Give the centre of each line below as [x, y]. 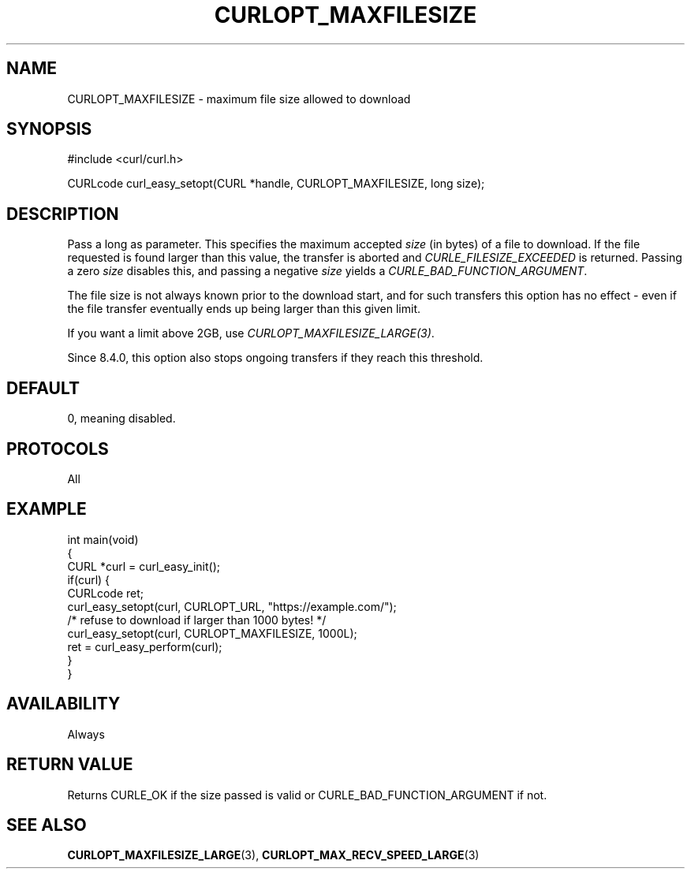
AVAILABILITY [63, 704]
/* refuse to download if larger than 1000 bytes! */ [197, 620]
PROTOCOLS [58, 449]
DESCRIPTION [63, 214]
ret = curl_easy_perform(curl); [145, 646]
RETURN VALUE [70, 765]
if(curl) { [89, 579]
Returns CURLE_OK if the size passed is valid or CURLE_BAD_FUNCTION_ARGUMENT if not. [307, 795]
